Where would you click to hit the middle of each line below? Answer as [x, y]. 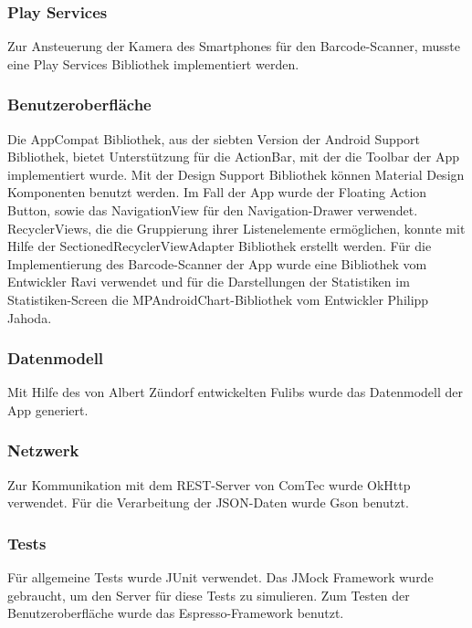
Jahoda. [30, 317]
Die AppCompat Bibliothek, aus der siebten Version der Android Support [214, 138]
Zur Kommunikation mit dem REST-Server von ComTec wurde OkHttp [209, 484]
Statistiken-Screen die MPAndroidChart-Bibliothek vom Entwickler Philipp [218, 299]
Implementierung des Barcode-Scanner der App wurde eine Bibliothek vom [217, 263]
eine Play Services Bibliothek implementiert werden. [153, 63]
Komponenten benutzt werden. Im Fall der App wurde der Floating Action [217, 192]
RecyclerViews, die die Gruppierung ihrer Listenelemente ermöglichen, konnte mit [236, 228]
